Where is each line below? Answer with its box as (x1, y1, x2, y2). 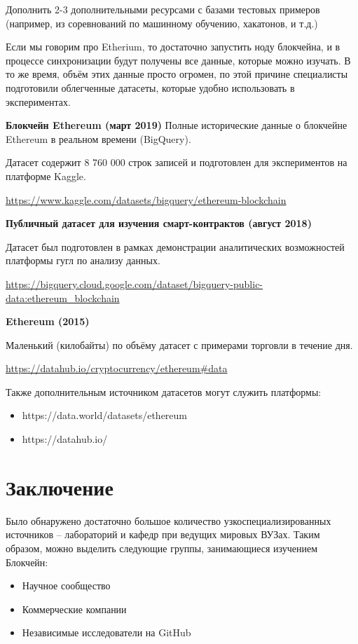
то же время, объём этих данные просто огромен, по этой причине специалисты (6, 67, 348, 81)
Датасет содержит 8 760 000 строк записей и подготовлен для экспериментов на (6, 155, 347, 170)
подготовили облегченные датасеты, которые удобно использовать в (6, 80, 295, 95)
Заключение (6, 472, 113, 501)
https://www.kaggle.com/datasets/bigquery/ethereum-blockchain (6, 192, 287, 207)
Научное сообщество (22, 578, 111, 593)
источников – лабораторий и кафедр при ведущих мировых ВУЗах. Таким (6, 527, 320, 542)
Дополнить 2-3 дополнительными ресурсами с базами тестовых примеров (6, 2, 320, 16)
